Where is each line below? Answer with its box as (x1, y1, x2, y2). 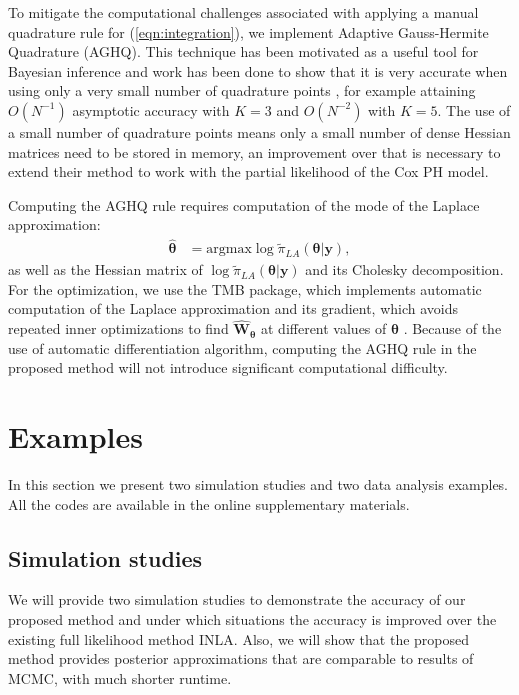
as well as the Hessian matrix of (8, 259, 203, 280)
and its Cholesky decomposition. (305, 259, 504, 280)
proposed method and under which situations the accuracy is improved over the (8, 609, 497, 630)
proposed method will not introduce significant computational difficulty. (8, 357, 448, 378)
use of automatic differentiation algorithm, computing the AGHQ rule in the (8, 337, 477, 358)
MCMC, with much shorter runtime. (8, 667, 232, 688)
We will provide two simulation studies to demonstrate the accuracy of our (8, 589, 466, 610)
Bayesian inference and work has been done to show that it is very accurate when (8, 60, 508, 81)
